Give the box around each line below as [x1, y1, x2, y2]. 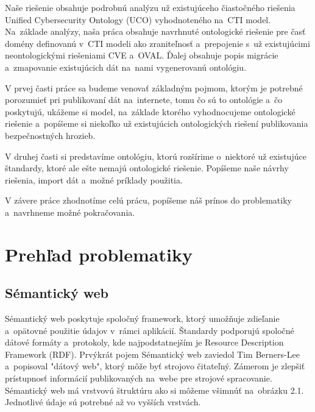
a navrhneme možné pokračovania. [5, 205, 135, 218]
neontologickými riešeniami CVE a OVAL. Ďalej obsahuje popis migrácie [5, 49, 278, 62]
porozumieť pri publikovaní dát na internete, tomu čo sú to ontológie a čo [5, 93, 283, 106]
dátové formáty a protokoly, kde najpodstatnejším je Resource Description [5, 336, 284, 349]
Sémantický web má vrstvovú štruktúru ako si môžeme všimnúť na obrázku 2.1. [5, 383, 304, 396]
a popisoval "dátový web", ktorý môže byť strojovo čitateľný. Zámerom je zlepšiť [5, 360, 305, 372]
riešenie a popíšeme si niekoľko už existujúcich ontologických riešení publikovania [5, 117, 308, 130]
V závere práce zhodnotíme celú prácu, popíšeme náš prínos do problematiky [5, 194, 292, 207]
